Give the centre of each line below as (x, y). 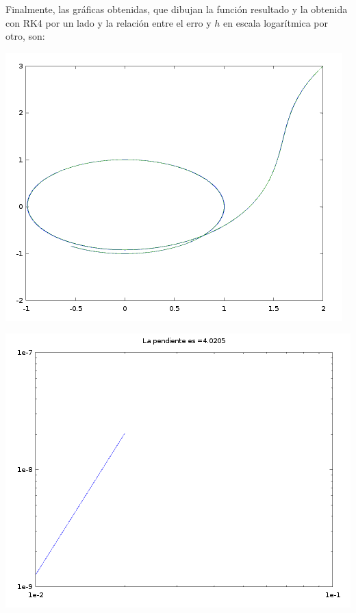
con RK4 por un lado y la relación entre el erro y (109, 22)
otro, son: (25, 36)
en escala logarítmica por (276, 22)
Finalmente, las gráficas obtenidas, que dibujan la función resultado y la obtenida (177, 9)
